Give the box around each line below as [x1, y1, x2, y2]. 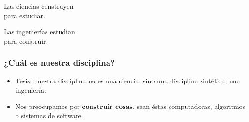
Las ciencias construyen [4, 1, 74, 11]
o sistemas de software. [15, 110, 83, 121]
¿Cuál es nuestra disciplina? [4, 56, 115, 68]
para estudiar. [4, 10, 45, 20]
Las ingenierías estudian [4, 27, 75, 37]
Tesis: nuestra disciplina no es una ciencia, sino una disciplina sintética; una [15, 75, 240, 85]
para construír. [4, 36, 48, 46]
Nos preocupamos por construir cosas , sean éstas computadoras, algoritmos [15, 101, 246, 111]
